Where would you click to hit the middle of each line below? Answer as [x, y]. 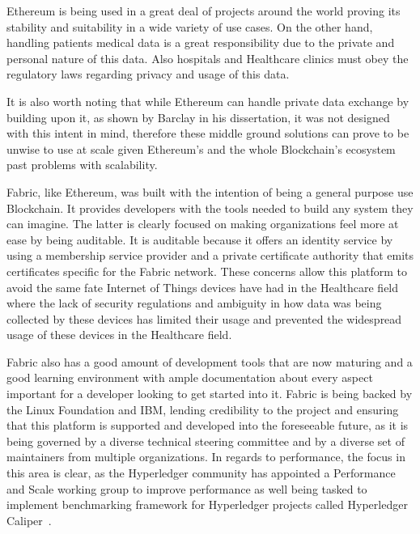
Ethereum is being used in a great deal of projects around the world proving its [204, 11]
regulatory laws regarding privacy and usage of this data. [148, 74]
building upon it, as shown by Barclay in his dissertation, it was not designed [198, 117]
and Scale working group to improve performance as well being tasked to [187, 488]
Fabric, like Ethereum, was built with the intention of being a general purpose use [210, 191]
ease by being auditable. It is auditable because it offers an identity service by [200, 239]
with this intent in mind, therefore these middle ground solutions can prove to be [208, 133]
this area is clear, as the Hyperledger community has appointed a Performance [201, 473]
